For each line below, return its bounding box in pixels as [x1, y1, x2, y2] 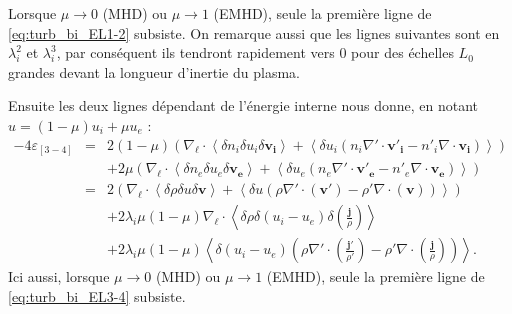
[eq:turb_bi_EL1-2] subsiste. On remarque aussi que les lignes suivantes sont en [8, 22, 500, 43]
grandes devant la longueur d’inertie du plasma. [8, 61, 300, 82]
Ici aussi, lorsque [8, 266, 110, 287]
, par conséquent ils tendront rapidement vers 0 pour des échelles [56, 42, 454, 63]
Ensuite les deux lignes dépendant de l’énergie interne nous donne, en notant [8, 95, 478, 116]
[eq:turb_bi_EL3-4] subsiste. [8, 285, 186, 306]
